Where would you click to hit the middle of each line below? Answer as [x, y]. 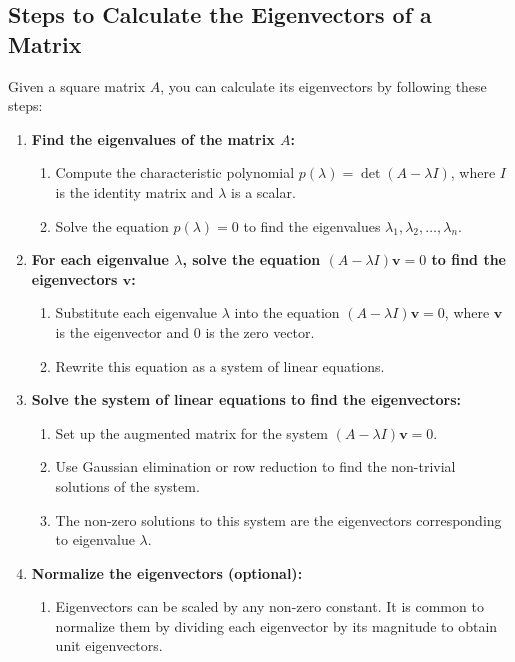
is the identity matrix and [134, 191]
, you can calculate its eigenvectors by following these [323, 85]
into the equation [287, 312]
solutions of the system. [127, 485]
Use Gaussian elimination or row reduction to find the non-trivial [255, 466]
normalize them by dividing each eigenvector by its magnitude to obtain [276, 625]
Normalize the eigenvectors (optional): [167, 572]
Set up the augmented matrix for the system [192, 432]
